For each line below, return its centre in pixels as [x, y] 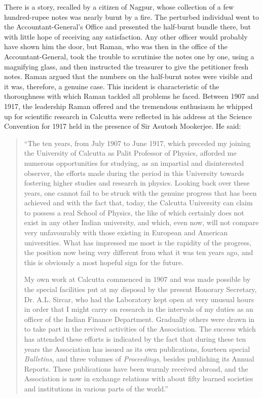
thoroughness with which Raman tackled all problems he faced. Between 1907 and [131, 96]
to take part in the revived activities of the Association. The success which [140, 329]
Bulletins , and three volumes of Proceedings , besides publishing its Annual [139, 359]
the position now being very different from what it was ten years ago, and [139, 252]
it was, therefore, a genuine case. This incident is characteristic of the [112, 86]
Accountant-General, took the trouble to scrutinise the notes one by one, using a [129, 56]
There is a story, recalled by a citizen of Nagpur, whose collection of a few [119, 7]
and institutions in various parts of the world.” [96, 388]
